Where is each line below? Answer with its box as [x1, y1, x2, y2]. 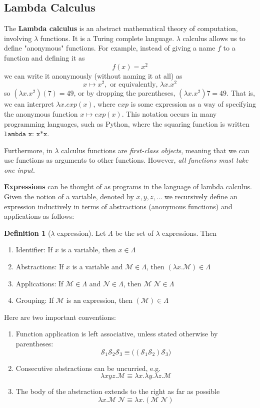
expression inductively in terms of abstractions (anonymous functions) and [4, 201, 232, 211]
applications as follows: [4, 211, 74, 221]
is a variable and [72, 261, 123, 272]
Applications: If [15, 278, 63, 288]
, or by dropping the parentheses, [73, 88, 175, 98]
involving [4, 33, 32, 43]
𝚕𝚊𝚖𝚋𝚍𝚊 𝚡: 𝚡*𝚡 [4, 131, 47, 138]
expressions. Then [162, 227, 216, 238]
